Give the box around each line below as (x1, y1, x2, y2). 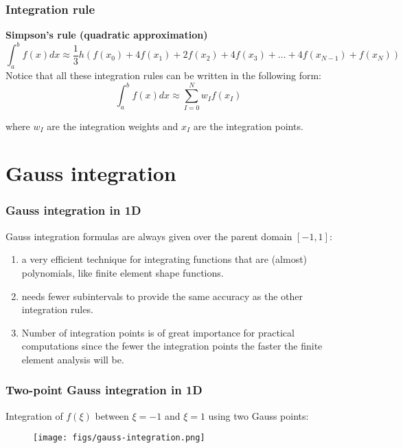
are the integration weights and (47, 118, 179, 133)
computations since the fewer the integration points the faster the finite (21, 339, 323, 353)
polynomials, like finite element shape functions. (21, 265, 224, 279)
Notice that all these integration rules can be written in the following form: (5, 68, 321, 83)
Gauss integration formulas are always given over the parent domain (5, 228, 292, 243)
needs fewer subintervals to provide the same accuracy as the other (21, 288, 303, 303)
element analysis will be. (21, 352, 124, 366)
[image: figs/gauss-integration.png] (33, 433, 205, 443)
